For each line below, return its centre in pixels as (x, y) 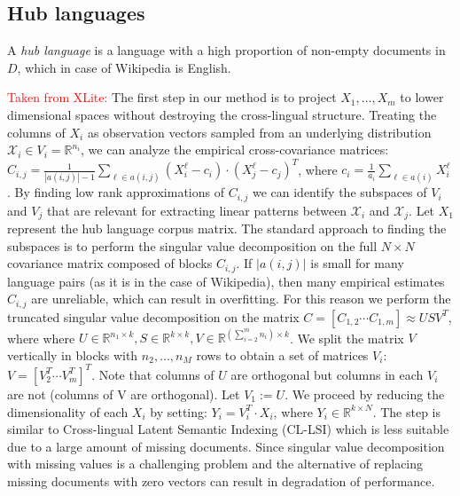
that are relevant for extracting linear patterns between (197, 210)
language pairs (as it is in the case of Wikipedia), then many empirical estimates (226, 281)
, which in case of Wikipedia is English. (124, 67)
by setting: (179, 411)
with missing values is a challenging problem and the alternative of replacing (215, 464)
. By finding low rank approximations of (116, 192)
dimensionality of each (68, 411)
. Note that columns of (153, 374)
